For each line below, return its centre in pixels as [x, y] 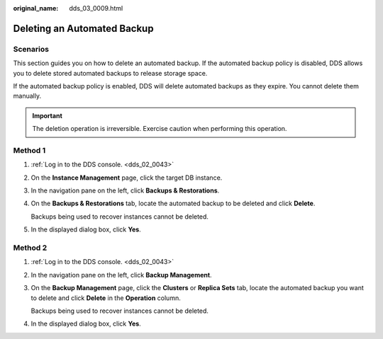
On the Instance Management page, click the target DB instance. [127, 178]
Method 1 [29, 150]
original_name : [36, 8]
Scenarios [31, 49]
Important [48, 115]
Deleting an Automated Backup [83, 28]
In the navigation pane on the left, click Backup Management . [121, 275]
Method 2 [30, 248]
